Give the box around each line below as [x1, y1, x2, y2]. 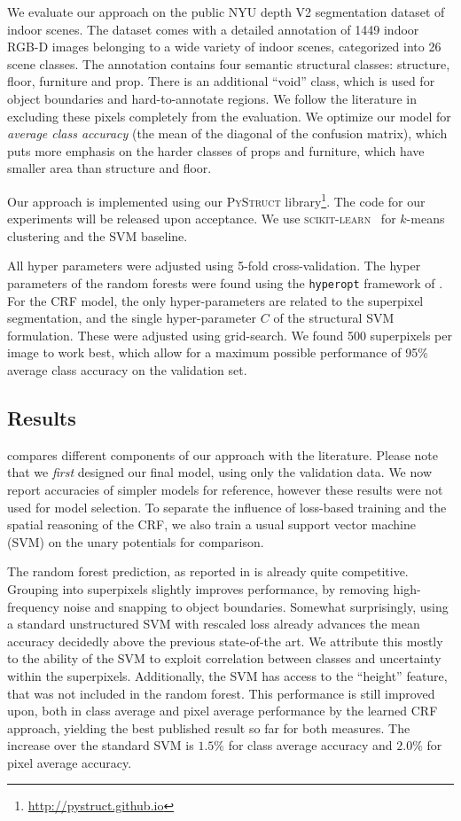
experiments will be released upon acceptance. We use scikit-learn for [7, 209, 396, 228]
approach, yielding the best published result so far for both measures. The [7, 718, 410, 737]
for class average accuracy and [228, 736, 393, 755]
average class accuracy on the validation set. [7, 361, 247, 379]
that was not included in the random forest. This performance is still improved [7, 684, 435, 702]
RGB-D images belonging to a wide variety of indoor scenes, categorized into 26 [7, 37, 441, 56]
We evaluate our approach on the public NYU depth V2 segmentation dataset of [7, 3, 445, 20]
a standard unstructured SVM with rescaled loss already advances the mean [7, 614, 420, 633]
